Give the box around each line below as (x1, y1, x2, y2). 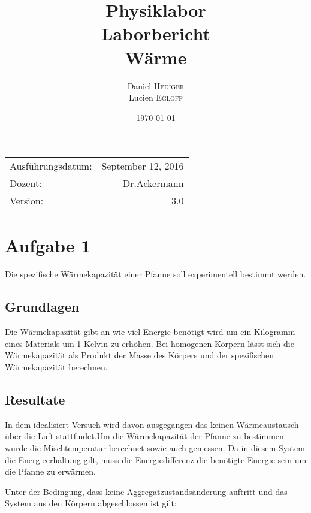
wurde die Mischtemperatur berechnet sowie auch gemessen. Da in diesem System (5, 441, 305, 454)
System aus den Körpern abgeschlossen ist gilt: (5, 497, 177, 509)
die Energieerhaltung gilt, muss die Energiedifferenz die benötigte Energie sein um (5, 453, 307, 466)
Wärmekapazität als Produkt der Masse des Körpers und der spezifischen (5, 349, 274, 361)
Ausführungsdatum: (10, 159, 92, 173)
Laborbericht (101, 21, 210, 46)
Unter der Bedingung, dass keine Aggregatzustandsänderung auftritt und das (5, 485, 288, 497)
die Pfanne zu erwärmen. (5, 465, 96, 478)
